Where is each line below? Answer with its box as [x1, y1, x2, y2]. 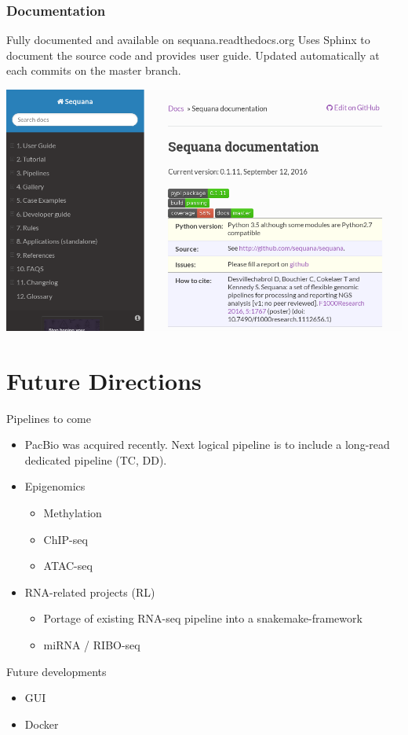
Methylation [43, 505, 102, 521]
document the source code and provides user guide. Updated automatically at [6, 46, 380, 63]
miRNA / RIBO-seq [43, 636, 140, 652]
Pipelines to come [6, 410, 91, 426]
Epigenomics [24, 478, 86, 494]
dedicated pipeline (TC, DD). [24, 451, 167, 468]
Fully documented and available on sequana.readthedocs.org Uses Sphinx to [6, 31, 370, 48]
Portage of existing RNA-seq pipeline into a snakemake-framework [43, 610, 362, 627]
